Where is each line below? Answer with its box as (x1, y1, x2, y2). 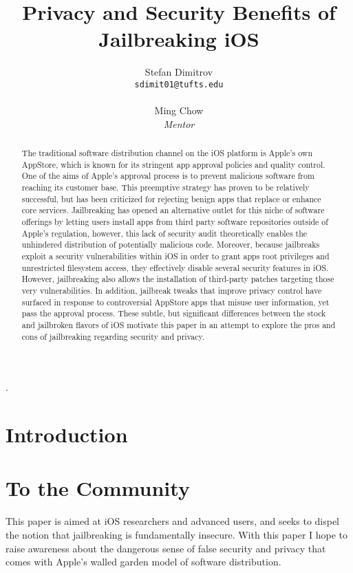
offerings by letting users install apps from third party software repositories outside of (21, 216, 328, 228)
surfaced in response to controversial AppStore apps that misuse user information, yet (21, 296, 330, 307)
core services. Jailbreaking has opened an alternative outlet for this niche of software (21, 204, 325, 216)
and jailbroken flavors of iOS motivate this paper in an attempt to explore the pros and (21, 318, 336, 330)
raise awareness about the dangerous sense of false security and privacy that (6, 541, 326, 555)
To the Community (6, 474, 190, 502)
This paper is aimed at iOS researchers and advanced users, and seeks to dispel (6, 514, 340, 528)
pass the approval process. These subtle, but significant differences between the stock (21, 307, 326, 319)
